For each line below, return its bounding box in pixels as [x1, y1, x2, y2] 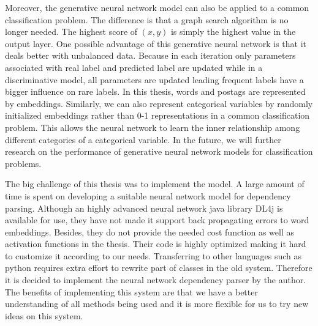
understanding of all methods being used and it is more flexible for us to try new [5, 297, 309, 310]
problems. [5, 157, 42, 169]
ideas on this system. [5, 309, 83, 322]
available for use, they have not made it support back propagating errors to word [5, 213, 309, 226]
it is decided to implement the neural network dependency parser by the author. [5, 273, 306, 286]
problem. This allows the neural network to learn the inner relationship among [5, 120, 300, 133]
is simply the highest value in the [170, 25, 296, 38]
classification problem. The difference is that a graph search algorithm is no [5, 13, 289, 26]
